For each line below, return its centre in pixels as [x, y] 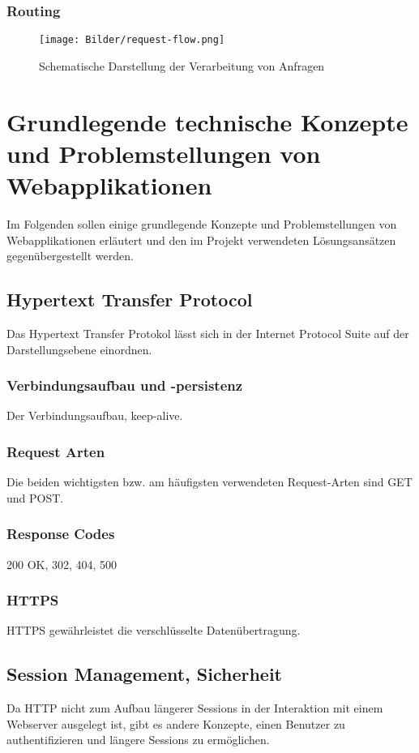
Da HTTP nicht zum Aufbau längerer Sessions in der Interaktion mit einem [195, 708]
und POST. [35, 497]
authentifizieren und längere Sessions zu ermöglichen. [138, 740]
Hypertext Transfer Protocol [130, 299]
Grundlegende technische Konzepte [207, 121]
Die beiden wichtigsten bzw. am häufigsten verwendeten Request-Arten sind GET [209, 482]
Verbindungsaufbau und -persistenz [125, 385]
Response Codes [61, 534]
